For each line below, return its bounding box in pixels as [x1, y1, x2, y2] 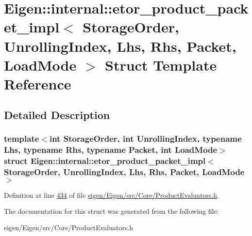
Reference [4, 74, 71, 93]
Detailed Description [4, 107, 110, 122]
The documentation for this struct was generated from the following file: [4, 206, 219, 216]
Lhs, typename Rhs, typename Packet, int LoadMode [4, 143, 218, 155]
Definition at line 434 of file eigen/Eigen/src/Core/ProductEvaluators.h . [4, 190, 219, 200]
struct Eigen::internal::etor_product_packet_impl [4, 154, 206, 166]
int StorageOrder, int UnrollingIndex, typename [49, 132, 242, 144]
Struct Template [105, 55, 217, 74]
